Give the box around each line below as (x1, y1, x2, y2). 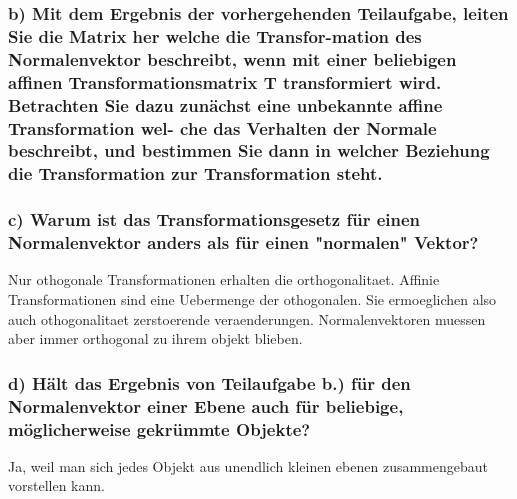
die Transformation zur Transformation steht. (8, 161, 383, 186)
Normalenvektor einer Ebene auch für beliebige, (8, 393, 404, 418)
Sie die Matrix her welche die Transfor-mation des (8, 23, 422, 48)
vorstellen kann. (8, 475, 105, 496)
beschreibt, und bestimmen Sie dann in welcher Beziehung (8, 138, 490, 163)
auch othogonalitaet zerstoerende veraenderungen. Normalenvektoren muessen (8, 308, 486, 329)
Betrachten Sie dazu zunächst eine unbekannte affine (8, 92, 443, 117)
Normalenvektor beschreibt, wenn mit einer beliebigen (8, 46, 457, 71)
